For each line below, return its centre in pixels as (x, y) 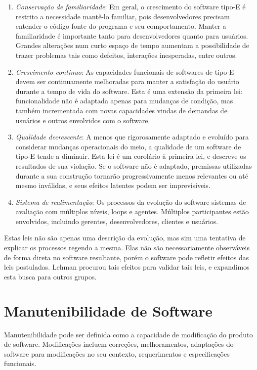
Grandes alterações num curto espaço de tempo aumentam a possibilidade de (132, 45)
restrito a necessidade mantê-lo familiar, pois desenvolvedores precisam (123, 16)
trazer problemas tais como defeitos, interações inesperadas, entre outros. (126, 55)
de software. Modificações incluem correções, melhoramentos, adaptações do (119, 344)
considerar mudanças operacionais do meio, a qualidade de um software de (128, 146)
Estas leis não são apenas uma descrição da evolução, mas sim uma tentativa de (125, 238)
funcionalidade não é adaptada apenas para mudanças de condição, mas (124, 101)
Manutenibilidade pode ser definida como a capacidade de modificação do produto (128, 334)
